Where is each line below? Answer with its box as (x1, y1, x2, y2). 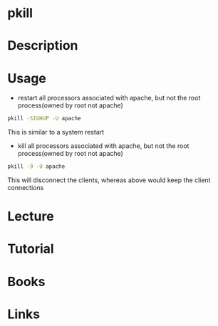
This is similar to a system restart (7, 128, 105, 137)
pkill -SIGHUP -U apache (7, 115, 81, 122)
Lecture (7, 209, 55, 225)
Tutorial (7, 241, 55, 257)
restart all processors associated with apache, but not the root (17, 94, 201, 102)
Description (7, 38, 78, 54)
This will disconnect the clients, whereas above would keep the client (7, 176, 211, 184)
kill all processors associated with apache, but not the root (17, 142, 190, 150)
